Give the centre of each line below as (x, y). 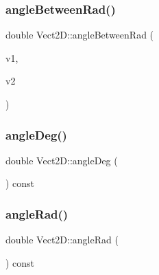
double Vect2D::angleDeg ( (62, 160)
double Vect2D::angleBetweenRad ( (80, 35)
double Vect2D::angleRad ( (62, 240)
